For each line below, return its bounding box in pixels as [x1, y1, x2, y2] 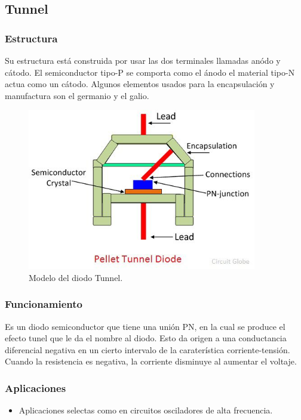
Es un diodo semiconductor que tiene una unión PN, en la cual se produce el [5, 320, 285, 332]
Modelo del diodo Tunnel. [29, 271, 123, 283]
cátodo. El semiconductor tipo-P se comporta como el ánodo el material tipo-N [5, 66, 295, 78]
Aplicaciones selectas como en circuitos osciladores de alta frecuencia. [19, 404, 273, 416]
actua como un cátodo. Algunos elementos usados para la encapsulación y [5, 78, 275, 90]
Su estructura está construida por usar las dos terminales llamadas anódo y [5, 54, 281, 66]
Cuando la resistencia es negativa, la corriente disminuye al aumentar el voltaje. [5, 355, 297, 367]
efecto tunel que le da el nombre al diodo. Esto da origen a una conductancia [5, 332, 287, 344]
